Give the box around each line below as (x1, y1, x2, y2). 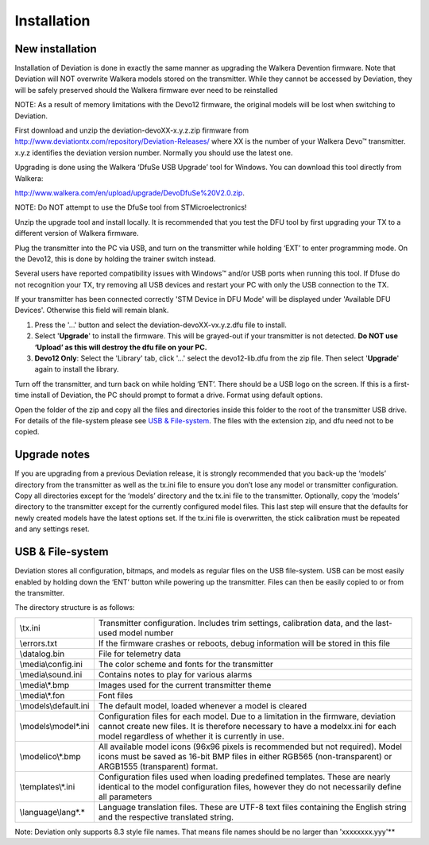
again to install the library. (34, 365, 119, 374)
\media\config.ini (19, 658, 83, 669)
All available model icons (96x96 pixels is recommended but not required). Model (98, 741, 403, 752)
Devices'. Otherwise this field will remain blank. (14, 306, 169, 315)
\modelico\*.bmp (19, 750, 81, 762)
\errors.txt (19, 638, 58, 649)
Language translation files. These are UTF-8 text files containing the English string (98, 801, 407, 812)
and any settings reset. (14, 524, 91, 534)
